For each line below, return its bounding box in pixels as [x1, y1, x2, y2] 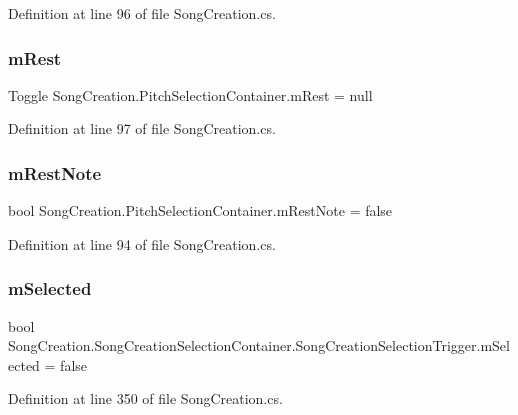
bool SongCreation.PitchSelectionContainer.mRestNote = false [8, 200, 393, 221]
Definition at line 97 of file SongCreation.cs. [8, 118, 276, 139]
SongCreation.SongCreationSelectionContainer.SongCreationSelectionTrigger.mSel [8, 335, 510, 356]
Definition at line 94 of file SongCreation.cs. [8, 233, 276, 254]
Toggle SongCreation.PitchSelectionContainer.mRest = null [8, 84, 373, 105]
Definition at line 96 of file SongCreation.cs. [8, 3, 276, 23]
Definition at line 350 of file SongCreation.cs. [8, 388, 283, 409]
